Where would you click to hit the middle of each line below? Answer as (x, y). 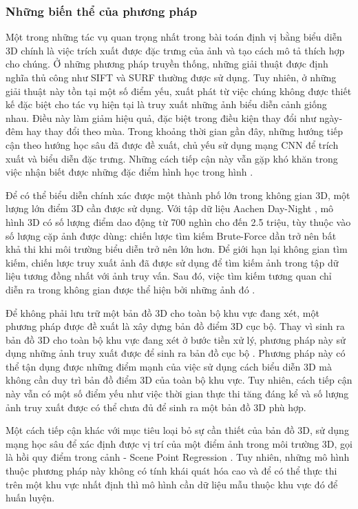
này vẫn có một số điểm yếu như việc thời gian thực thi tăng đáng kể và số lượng (177, 394)
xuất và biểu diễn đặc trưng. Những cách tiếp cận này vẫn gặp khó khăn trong (172, 158)
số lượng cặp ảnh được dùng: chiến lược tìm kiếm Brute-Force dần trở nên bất (171, 235)
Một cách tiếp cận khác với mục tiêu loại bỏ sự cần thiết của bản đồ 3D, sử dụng (177, 430)
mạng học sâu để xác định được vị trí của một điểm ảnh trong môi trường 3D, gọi (179, 443)
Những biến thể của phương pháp (102, 11)
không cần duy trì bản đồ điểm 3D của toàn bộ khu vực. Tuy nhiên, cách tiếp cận (179, 380)
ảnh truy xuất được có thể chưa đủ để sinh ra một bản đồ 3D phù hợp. (156, 407)
